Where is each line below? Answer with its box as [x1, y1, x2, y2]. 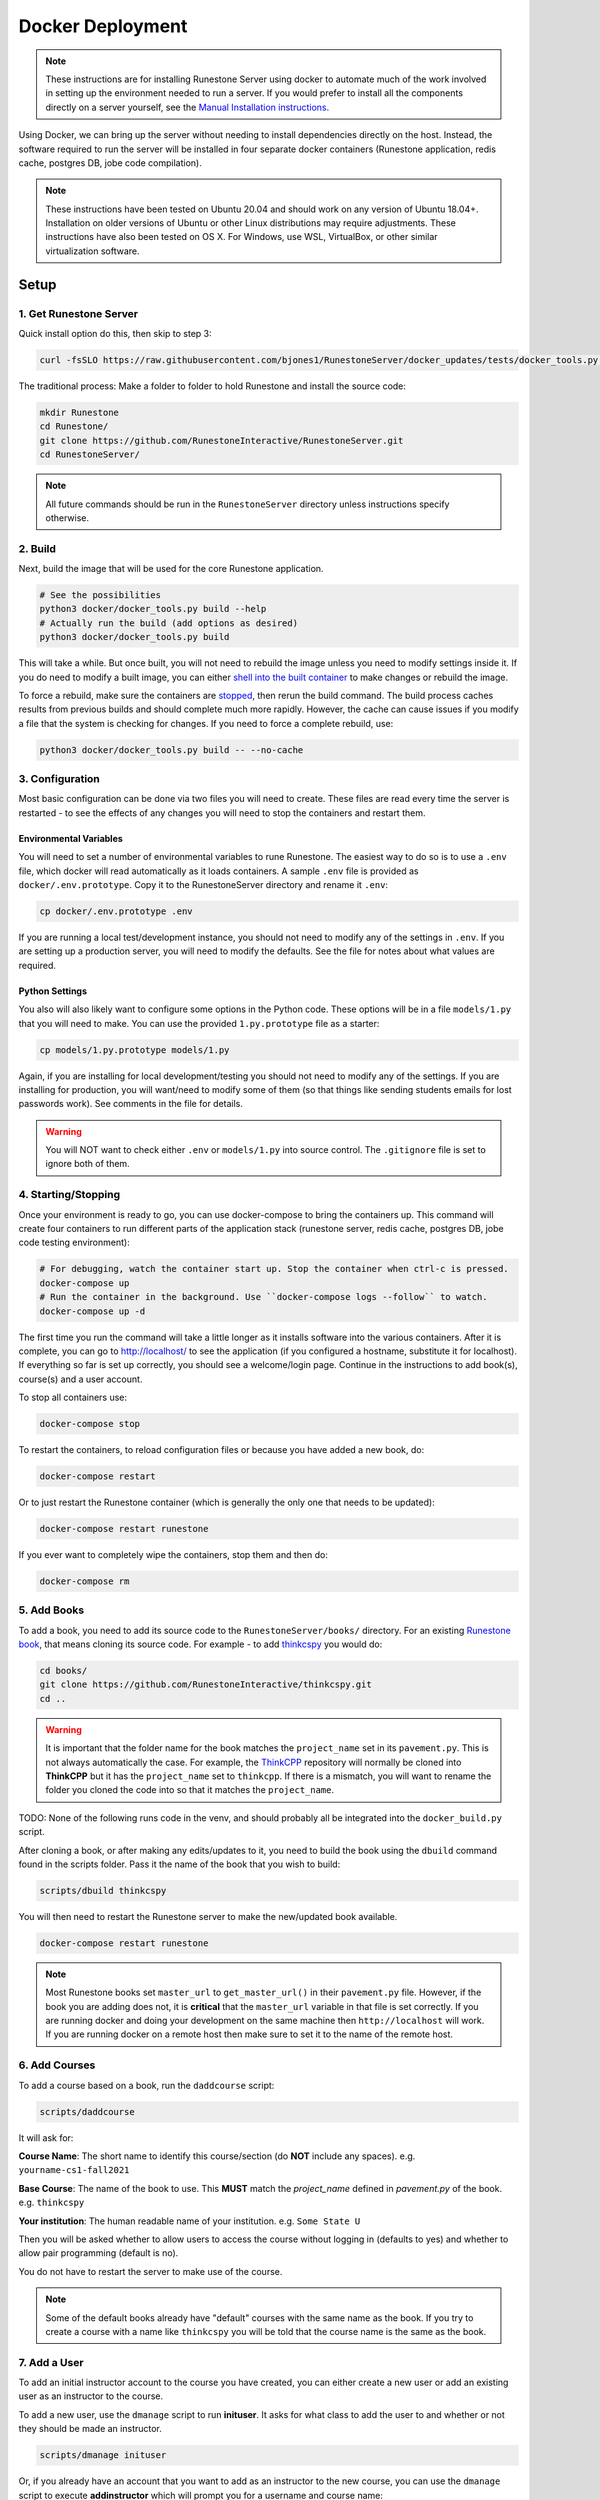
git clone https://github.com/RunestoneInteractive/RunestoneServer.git [39, 435, 404, 446]
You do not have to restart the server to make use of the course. [18, 2265, 283, 2277]
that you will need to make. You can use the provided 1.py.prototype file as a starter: [18, 1017, 380, 1029]
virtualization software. [45, 245, 140, 257]
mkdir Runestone [39, 406, 120, 418]
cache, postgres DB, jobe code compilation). [18, 156, 202, 169]
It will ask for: [18, 2131, 74, 2144]
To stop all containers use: [18, 1391, 128, 1404]
